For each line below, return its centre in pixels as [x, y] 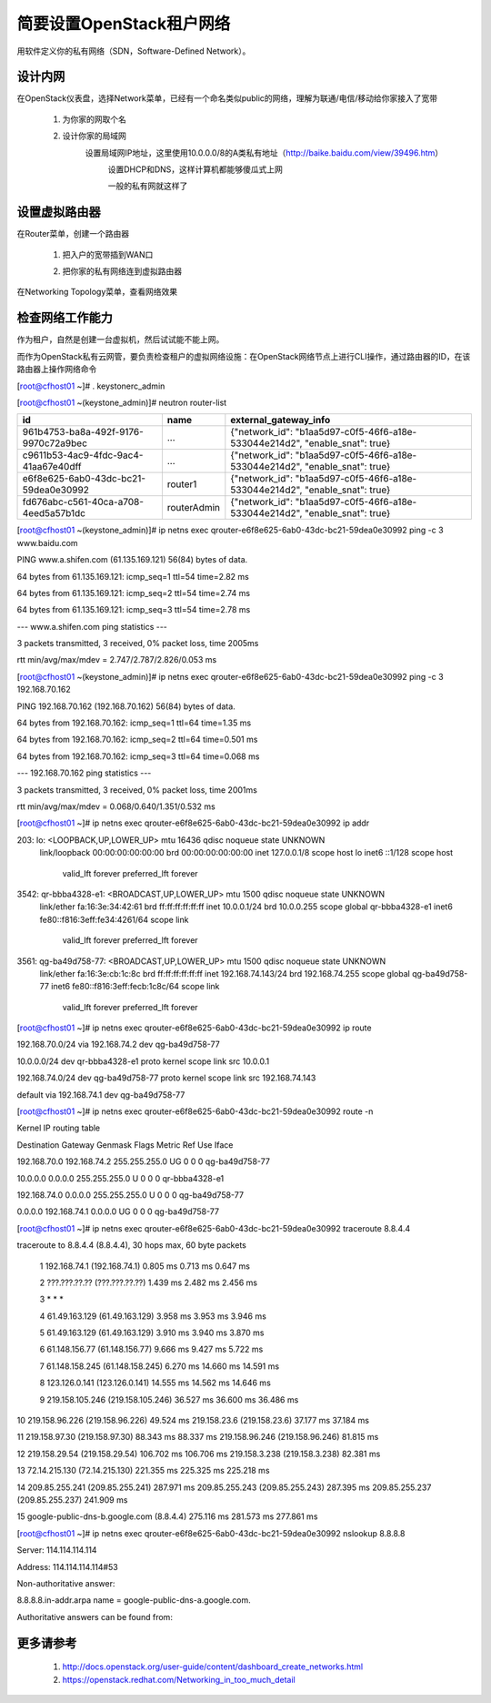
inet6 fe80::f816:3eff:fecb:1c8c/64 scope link [135, 987]
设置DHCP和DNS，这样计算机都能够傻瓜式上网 [195, 169]
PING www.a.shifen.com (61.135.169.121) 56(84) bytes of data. [132, 560]
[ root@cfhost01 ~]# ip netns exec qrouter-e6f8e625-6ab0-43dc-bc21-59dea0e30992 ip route [194, 1028]
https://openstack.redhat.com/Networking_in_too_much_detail [179, 1679]
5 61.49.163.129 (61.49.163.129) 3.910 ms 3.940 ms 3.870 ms [152, 1333]
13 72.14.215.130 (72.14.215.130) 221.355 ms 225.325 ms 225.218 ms [143, 1471]
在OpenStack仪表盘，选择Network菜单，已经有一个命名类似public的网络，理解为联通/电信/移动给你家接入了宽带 [227, 98]
